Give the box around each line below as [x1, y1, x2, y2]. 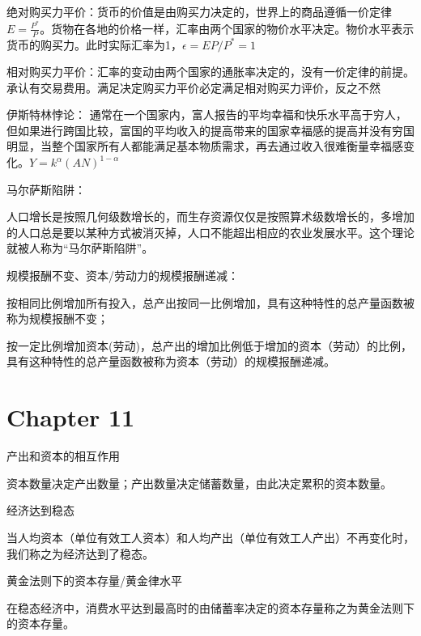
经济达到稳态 [6, 502, 74, 519]
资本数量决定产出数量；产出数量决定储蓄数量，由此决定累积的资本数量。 [6, 474, 392, 491]
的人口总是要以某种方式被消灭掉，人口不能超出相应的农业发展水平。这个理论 [6, 223, 415, 240]
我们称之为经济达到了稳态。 [6, 545, 154, 562]
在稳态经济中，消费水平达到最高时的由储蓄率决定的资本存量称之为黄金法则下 [6, 599, 415, 616]
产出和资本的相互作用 [6, 447, 120, 464]
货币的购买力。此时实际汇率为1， [6, 36, 182, 53]
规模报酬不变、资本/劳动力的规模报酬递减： [6, 267, 239, 284]
